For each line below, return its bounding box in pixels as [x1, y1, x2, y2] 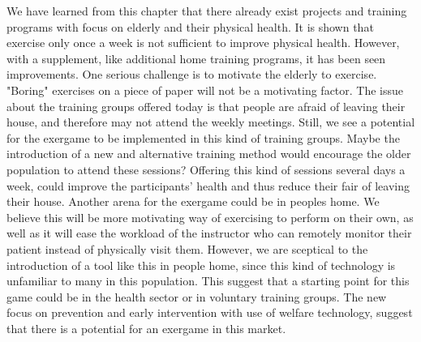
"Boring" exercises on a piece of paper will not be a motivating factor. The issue [6, 81, 404, 98]
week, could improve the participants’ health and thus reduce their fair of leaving [6, 177, 410, 194]
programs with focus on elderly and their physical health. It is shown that [6, 18, 374, 35]
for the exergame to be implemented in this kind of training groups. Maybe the [6, 129, 400, 146]
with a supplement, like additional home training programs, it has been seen [6, 49, 386, 66]
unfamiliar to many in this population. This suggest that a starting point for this [6, 272, 410, 289]
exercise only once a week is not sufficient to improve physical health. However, [6, 34, 400, 51]
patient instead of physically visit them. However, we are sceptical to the [6, 240, 368, 257]
